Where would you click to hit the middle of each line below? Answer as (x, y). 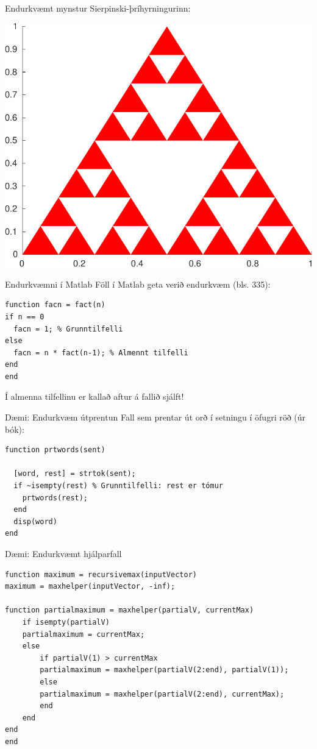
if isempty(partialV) (66, 622)
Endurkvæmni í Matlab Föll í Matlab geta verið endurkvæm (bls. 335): (138, 284)
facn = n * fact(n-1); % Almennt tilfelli (101, 353)
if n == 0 (25, 317)
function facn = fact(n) (55, 305)
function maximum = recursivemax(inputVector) (101, 574)
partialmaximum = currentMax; (84, 634)
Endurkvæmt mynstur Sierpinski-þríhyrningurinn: (98, 8)
